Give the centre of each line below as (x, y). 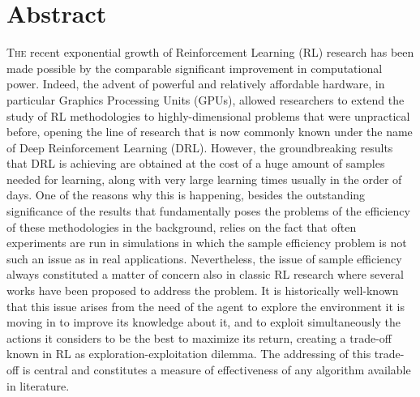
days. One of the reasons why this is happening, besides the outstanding (186, 195)
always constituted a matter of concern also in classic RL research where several (205, 274)
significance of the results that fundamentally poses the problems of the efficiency (208, 211)
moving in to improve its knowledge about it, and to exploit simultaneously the (204, 322)
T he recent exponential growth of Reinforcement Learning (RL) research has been (210, 52)
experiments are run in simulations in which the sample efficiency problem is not (207, 243)
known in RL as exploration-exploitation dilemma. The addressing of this (189, 354)
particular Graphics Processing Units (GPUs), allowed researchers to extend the (206, 99)
